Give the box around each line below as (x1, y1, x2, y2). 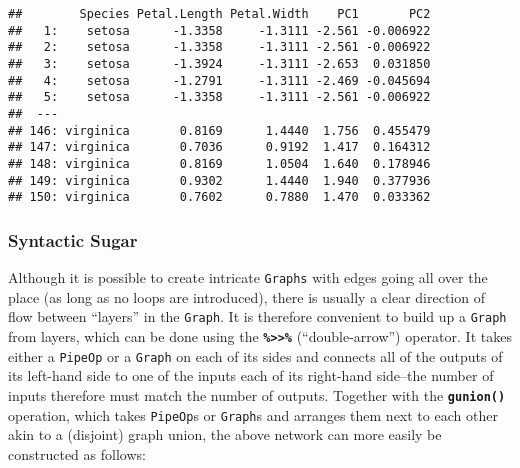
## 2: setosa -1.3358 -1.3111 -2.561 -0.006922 (8, 40, 431, 55)
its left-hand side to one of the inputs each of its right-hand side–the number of (8, 365, 494, 386)
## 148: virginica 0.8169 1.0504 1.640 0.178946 (8, 156, 431, 171)
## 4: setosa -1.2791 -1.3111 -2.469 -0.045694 (8, 73, 431, 88)
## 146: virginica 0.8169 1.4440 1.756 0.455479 (8, 123, 431, 138)
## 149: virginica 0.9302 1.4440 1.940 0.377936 (8, 173, 431, 188)
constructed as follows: (8, 443, 146, 464)
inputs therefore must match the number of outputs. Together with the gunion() (8, 384, 506, 405)
